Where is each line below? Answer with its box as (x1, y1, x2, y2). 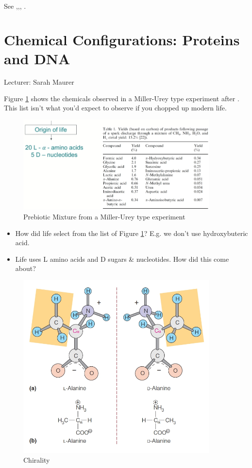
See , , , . (4, 1, 26, 11)
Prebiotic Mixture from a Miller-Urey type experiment (23, 211, 185, 221)
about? (15, 263, 36, 273)
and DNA (4, 48, 70, 68)
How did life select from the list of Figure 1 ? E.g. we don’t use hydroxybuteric (15, 228, 248, 238)
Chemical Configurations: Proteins (4, 29, 240, 49)
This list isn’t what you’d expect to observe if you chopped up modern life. (4, 103, 227, 113)
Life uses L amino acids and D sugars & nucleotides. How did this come (15, 253, 229, 264)
